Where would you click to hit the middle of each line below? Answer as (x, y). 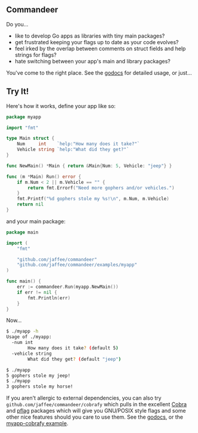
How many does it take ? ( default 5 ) (73, 348)
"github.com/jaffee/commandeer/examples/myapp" (77, 265)
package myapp (24, 117)
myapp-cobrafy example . (37, 423)
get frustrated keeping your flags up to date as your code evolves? (97, 42)
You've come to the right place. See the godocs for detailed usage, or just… (99, 73)
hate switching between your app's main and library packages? (93, 61)
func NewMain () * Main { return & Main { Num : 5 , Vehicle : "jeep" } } (89, 166)
